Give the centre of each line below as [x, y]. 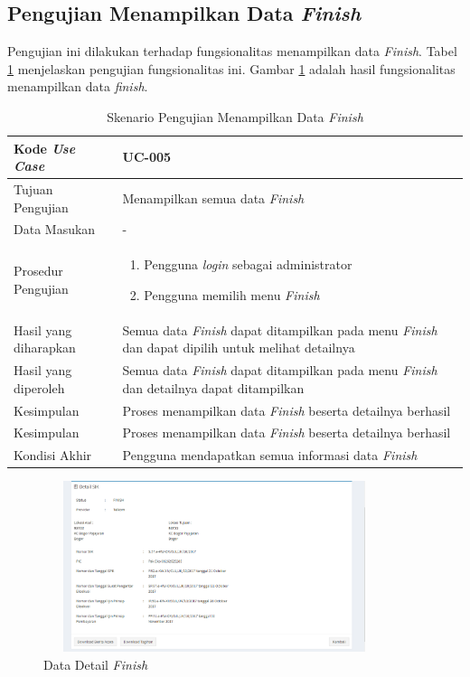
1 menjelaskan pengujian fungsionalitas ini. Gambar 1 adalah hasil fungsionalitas [231, 68]
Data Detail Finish [96, 664]
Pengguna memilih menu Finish [232, 294]
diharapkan [45, 348]
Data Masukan [55, 229]
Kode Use [45, 148]
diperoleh [39, 387]
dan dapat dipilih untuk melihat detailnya [239, 348]
